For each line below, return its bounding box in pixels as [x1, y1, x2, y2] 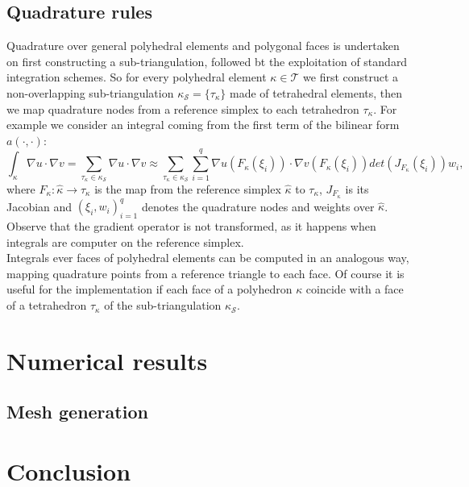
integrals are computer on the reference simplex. [6, 233, 244, 250]
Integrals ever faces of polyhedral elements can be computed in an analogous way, [6, 249, 409, 266]
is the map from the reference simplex [94, 180, 281, 197]
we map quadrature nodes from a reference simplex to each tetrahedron [6, 100, 359, 117]
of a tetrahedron [6, 297, 87, 314]
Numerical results [6, 343, 208, 377]
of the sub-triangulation [104, 297, 222, 314]
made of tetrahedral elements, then [230, 84, 403, 101]
